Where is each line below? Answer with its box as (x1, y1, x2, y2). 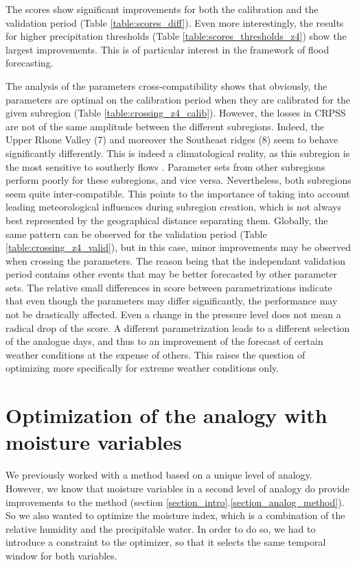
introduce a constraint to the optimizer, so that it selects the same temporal (5, 535, 326, 549)
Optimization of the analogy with (5, 401, 327, 429)
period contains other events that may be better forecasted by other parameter (5, 267, 338, 281)
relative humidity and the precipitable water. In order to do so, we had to (5, 521, 316, 536)
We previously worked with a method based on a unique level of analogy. (5, 468, 312, 482)
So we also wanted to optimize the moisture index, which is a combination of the (5, 508, 345, 522)
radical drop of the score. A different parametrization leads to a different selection (5, 320, 350, 335)
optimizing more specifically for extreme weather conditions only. (5, 361, 279, 375)
